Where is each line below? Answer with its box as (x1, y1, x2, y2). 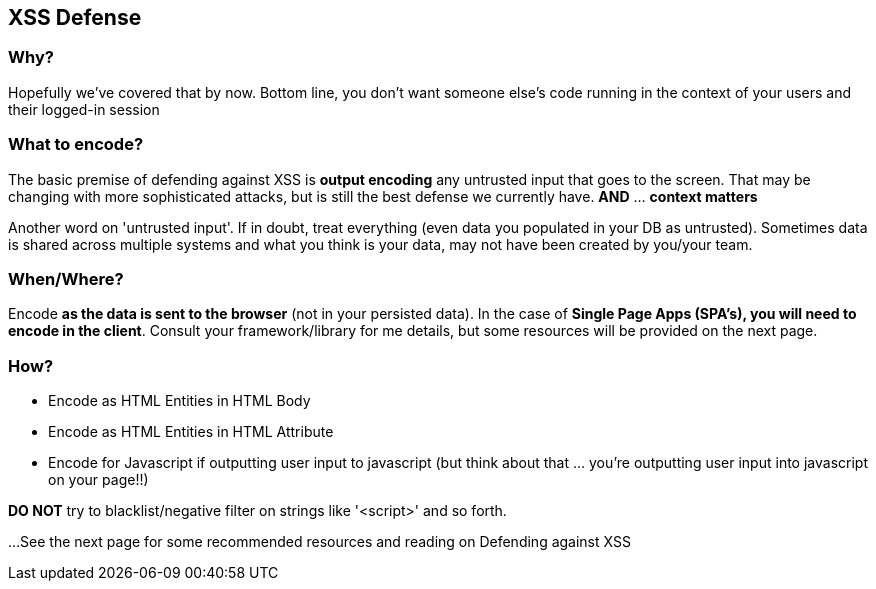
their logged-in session (8, 100, 160, 118)
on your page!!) (48, 471, 149, 489)
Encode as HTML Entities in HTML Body (48, 392, 311, 410)
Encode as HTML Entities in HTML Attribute (48, 423, 334, 441)
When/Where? (8, 268, 124, 289)
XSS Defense (8, 5, 142, 30)
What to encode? (8, 134, 144, 155)
